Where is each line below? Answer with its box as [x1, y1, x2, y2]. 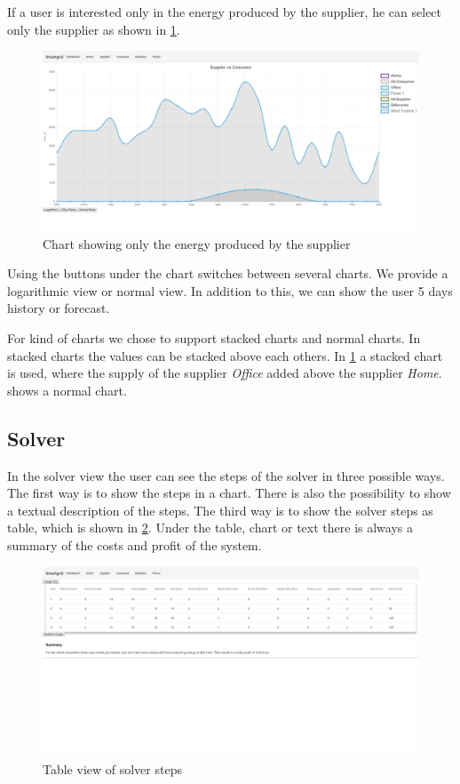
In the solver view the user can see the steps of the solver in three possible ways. [7, 466, 445, 484]
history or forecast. [7, 299, 110, 317]
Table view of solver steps [43, 759, 182, 778]
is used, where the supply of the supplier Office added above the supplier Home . [7, 364, 442, 382]
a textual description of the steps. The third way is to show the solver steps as [7, 500, 433, 519]
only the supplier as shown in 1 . [7, 20, 180, 38]
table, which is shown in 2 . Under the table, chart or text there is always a [7, 518, 413, 537]
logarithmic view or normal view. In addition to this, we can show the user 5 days [7, 281, 453, 300]
